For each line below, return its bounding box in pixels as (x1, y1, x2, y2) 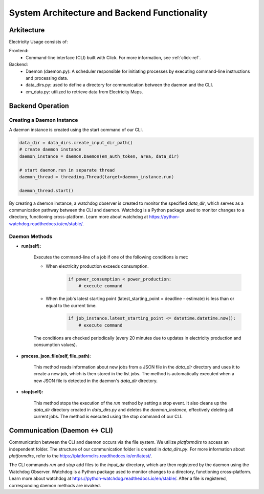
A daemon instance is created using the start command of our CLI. (9, 127, 143, 132)
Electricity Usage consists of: (9, 39, 68, 45)
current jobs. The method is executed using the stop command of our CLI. (33, 413, 183, 420)
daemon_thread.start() (19, 188, 74, 193)
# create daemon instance (19, 147, 82, 152)
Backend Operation (9, 102, 69, 110)
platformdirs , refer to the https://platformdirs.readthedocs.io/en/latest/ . (9, 453, 152, 459)
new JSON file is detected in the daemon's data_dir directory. (33, 378, 158, 384)
